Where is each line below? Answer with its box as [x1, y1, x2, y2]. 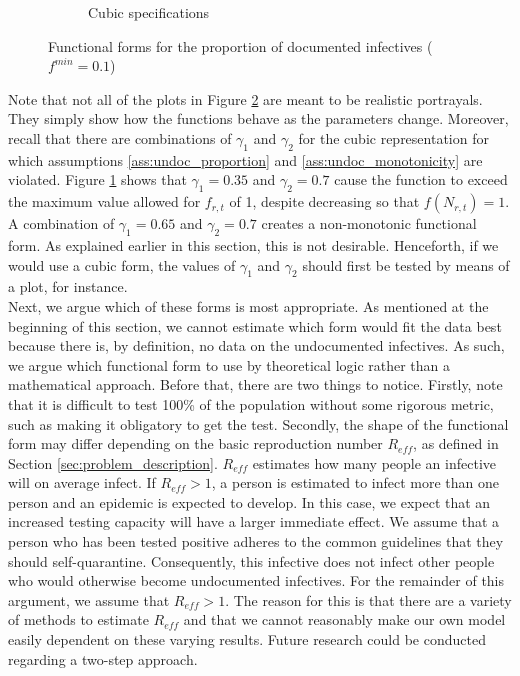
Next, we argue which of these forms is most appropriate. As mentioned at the [8, 295, 489, 316]
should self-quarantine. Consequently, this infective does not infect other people [8, 550, 495, 571]
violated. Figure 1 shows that [8, 169, 187, 190]
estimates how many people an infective [252, 452, 496, 473]
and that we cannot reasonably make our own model [183, 609, 506, 630]
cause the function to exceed [334, 169, 508, 190]
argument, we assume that [8, 589, 170, 610]
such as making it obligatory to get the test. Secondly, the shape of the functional [8, 413, 509, 434]
